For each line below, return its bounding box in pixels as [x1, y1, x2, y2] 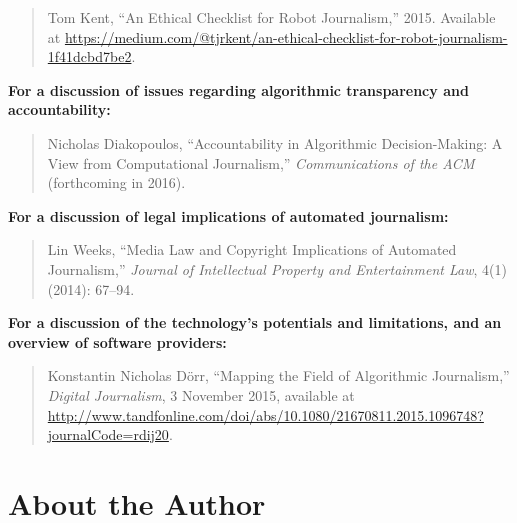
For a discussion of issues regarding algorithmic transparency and [8, 79, 469, 100]
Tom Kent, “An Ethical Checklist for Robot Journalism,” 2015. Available [47, 7, 496, 27]
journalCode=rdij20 [47, 424, 169, 445]
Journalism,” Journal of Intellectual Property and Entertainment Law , [47, 258, 478, 279]
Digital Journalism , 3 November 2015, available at [47, 384, 355, 405]
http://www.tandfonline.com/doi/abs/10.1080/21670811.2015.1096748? [47, 404, 484, 425]
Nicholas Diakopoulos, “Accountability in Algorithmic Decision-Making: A [47, 132, 503, 153]
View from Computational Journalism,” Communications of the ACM [47, 152, 475, 173]
